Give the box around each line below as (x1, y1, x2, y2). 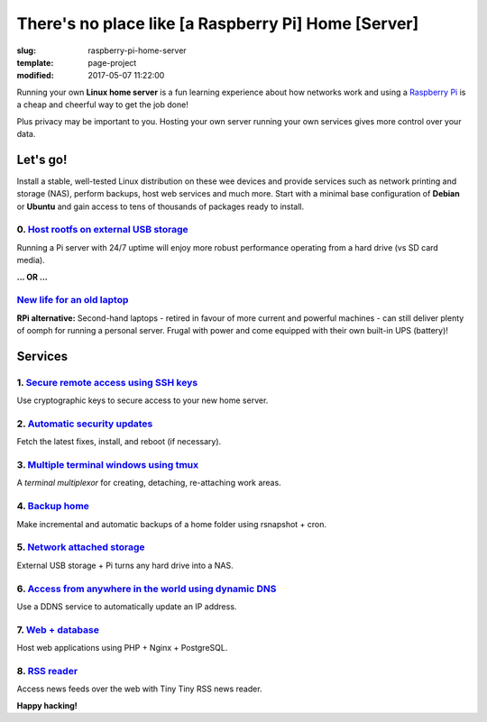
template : (16, 57, 54, 68)
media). (16, 255, 45, 266)
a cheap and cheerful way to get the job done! (16, 99, 188, 110)
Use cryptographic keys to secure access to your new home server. (16, 395, 269, 406)
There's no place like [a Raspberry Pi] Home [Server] (16, 14, 419, 33)
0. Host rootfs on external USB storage (16, 224, 188, 236)
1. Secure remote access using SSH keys (16, 376, 198, 388)
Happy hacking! (16, 699, 78, 711)
